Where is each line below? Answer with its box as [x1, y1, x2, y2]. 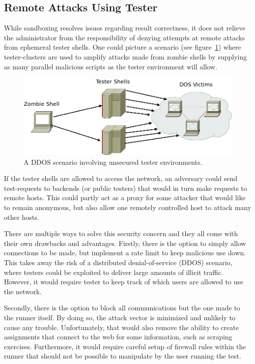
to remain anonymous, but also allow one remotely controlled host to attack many [4, 202, 252, 212]
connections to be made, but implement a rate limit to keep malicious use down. [4, 247, 246, 258]
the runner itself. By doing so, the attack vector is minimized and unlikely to [4, 312, 236, 322]
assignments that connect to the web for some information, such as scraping [4, 332, 232, 342]
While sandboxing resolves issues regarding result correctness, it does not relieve [4, 23, 246, 33]
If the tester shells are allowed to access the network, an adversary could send [4, 173, 238, 183]
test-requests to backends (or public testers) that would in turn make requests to [4, 182, 247, 193]
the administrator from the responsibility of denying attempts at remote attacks [4, 32, 245, 42]
